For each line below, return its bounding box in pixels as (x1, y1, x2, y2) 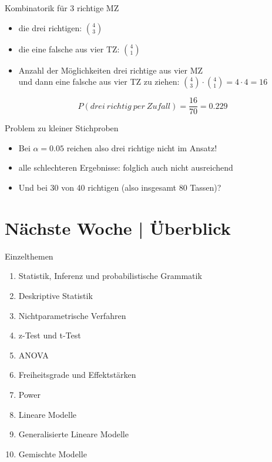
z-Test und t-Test (18, 329, 81, 341)
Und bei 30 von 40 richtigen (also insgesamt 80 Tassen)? (18, 181, 221, 194)
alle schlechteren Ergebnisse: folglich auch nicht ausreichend (18, 161, 233, 174)
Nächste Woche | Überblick (5, 215, 231, 240)
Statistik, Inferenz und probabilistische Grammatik (18, 270, 202, 282)
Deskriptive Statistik (18, 289, 93, 301)
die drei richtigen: (18, 21, 82, 34)
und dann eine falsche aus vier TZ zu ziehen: (18, 75, 180, 88)
